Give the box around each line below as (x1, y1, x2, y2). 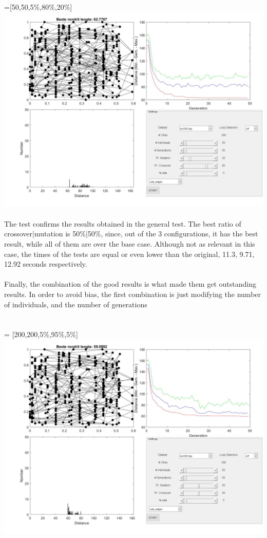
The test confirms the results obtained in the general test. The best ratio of (4, 218, 241, 229)
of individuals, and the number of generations (4, 299, 147, 309)
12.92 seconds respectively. (4, 258, 87, 269)
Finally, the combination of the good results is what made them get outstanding (4, 279, 256, 289)
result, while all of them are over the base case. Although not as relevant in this (4, 238, 255, 249)
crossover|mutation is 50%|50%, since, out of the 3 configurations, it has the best (4, 228, 258, 239)
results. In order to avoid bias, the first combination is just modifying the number (4, 288, 261, 299)
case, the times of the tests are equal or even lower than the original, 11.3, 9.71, (4, 248, 255, 259)
